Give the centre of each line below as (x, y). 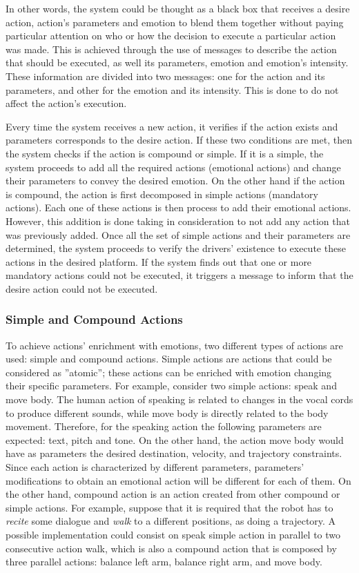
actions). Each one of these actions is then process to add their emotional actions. (178, 207)
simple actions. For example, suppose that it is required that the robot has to (169, 507)
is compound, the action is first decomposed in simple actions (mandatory (162, 194)
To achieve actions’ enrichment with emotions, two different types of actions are (174, 345)
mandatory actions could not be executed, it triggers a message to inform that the (179, 275)
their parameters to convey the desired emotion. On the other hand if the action (175, 181)
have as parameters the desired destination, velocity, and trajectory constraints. (174, 453)
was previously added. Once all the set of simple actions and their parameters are (178, 234)
